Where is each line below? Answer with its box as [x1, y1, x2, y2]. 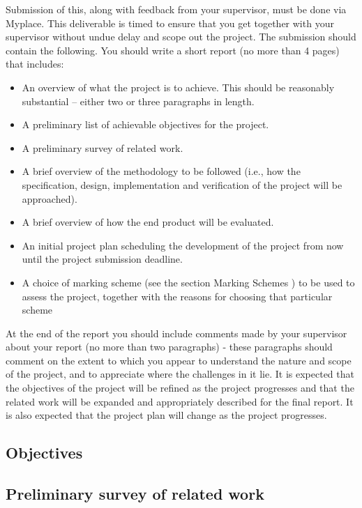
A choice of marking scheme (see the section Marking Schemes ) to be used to [22, 275, 355, 289]
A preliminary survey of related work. [22, 140, 183, 155]
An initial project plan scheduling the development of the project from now [22, 238, 344, 252]
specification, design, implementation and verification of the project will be [22, 177, 342, 192]
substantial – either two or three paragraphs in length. [22, 93, 255, 108]
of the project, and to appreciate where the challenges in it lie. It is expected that [6, 367, 354, 381]
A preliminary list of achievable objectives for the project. [22, 117, 269, 132]
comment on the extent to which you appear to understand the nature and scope [6, 353, 352, 367]
